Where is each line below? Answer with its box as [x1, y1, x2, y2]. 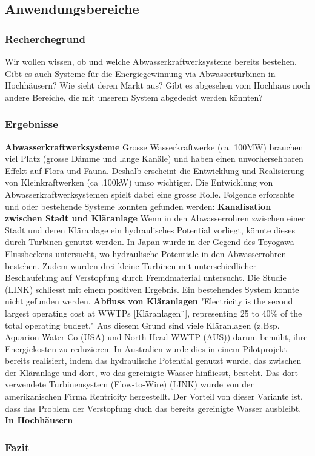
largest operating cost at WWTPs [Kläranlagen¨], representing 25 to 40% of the [5, 306, 302, 319]
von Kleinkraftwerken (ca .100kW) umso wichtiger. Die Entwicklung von [5, 176, 273, 189]
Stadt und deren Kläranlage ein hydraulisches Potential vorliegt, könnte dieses [5, 223, 296, 236]
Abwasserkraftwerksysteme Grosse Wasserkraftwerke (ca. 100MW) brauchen [5, 140, 303, 153]
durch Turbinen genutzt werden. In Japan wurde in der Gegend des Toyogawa [5, 235, 294, 248]
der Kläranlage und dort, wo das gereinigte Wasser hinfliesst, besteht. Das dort [5, 366, 298, 378]
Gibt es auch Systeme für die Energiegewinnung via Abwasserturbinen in [5, 67, 276, 79]
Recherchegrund [5, 31, 85, 46]
